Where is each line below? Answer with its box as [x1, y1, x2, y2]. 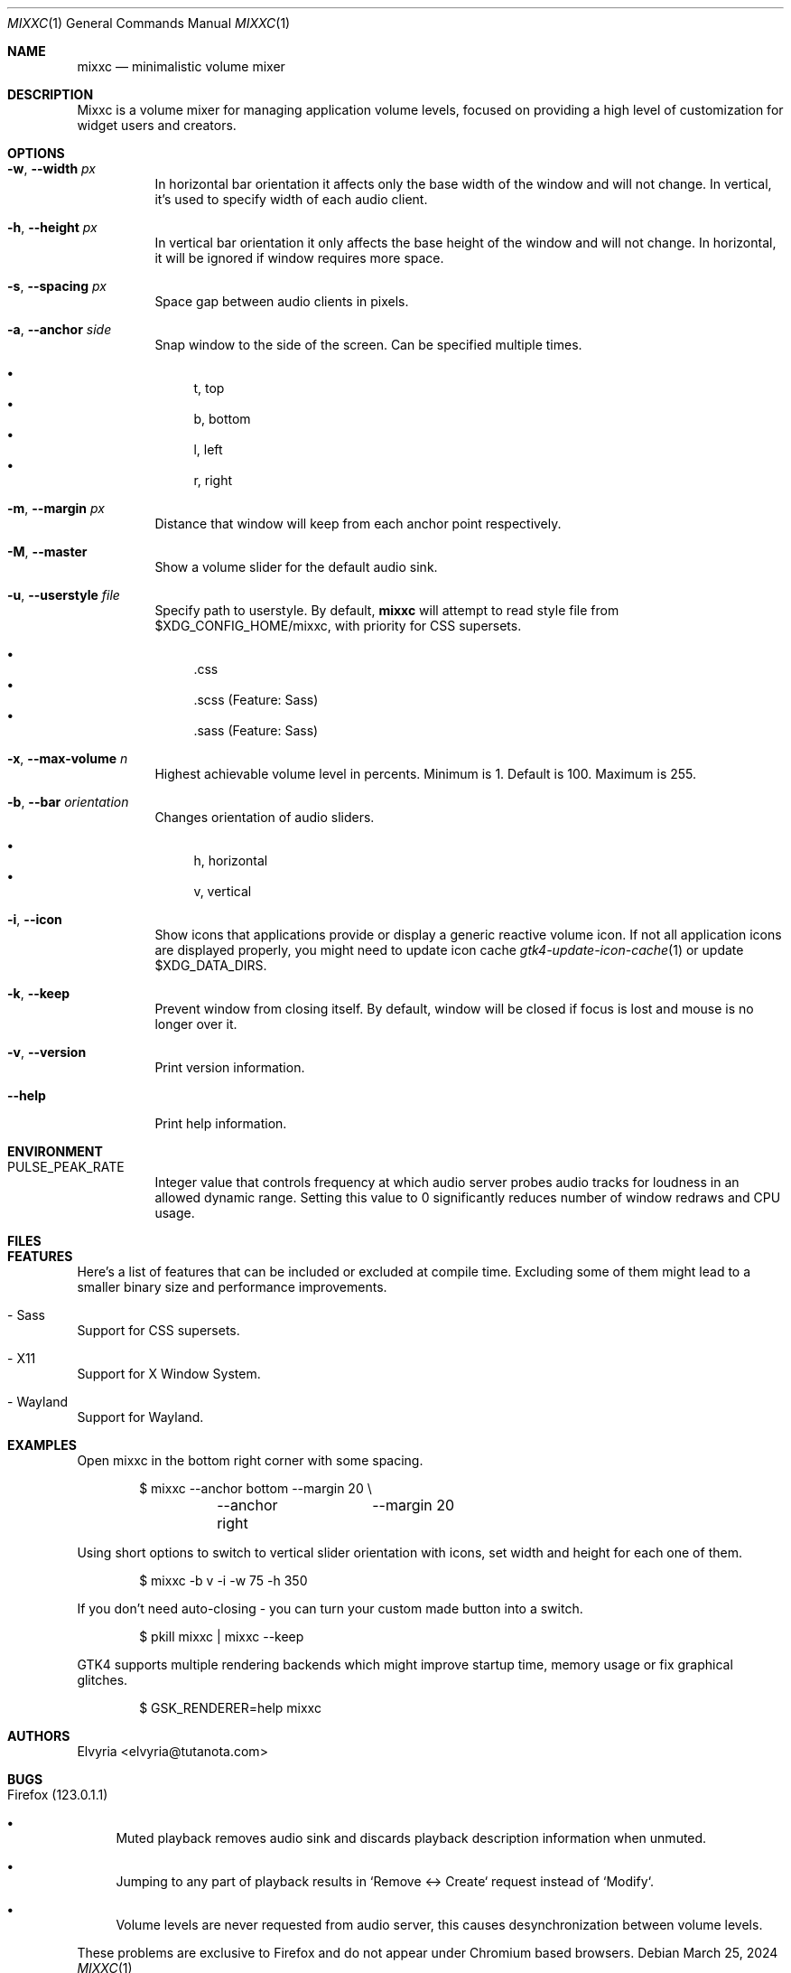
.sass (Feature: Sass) [193, 723, 319, 738]
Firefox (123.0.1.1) [7, 1787, 108, 1802]
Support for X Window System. [77, 1366, 261, 1381]
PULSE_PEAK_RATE [7, 1159, 125, 1174]
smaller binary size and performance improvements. [77, 1279, 387, 1295]
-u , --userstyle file [7, 587, 120, 603]
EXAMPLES [7, 1437, 77, 1453]
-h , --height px [7, 220, 98, 235]
